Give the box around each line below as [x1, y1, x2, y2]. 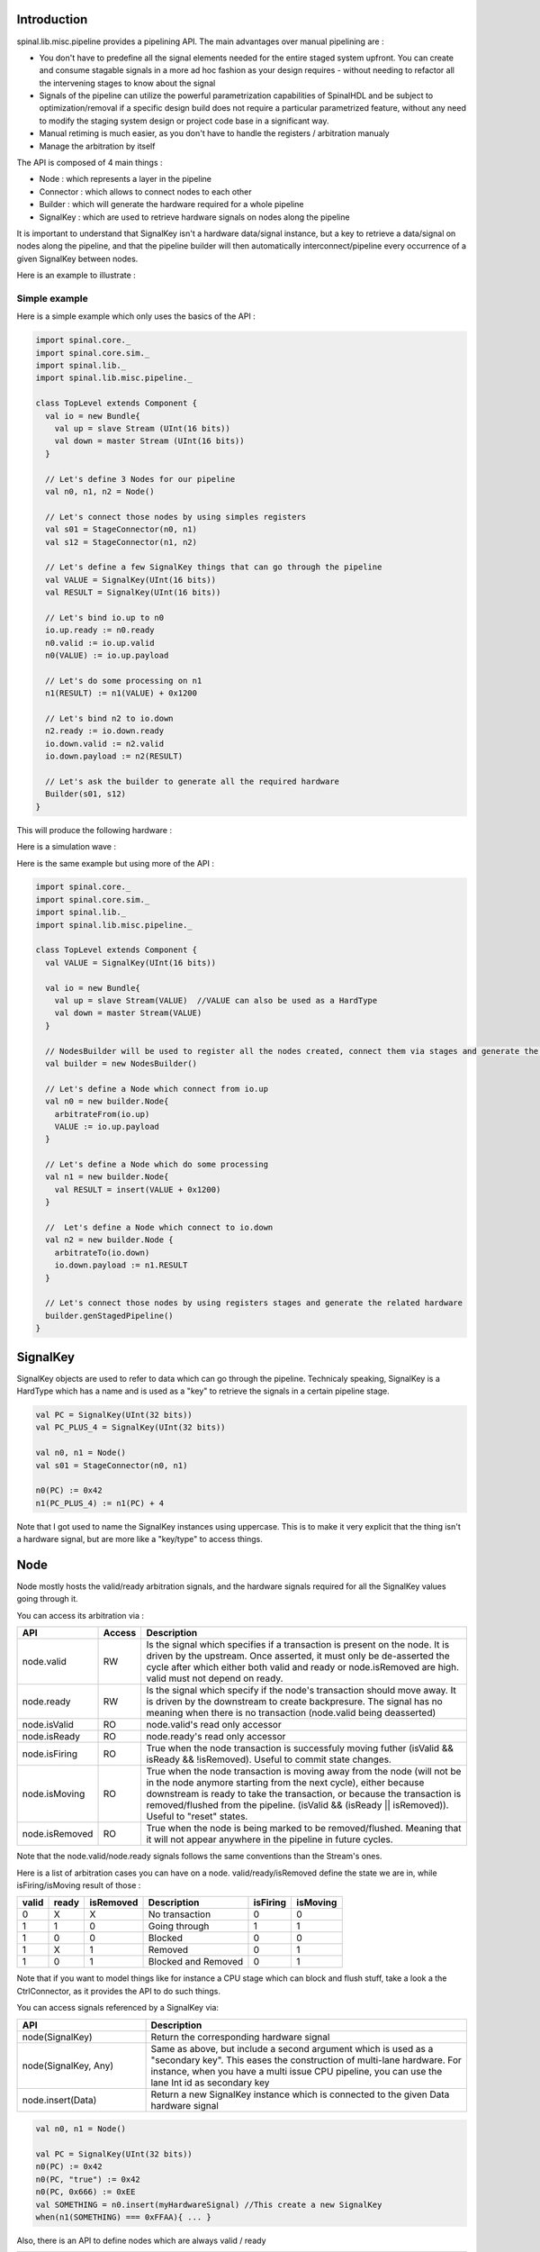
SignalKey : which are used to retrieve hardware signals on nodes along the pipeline [39, 212, 350, 222]
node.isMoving [22, 1788, 85, 1801]
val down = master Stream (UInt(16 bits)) [54, 436, 245, 446]
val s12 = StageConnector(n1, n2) [45, 537, 198, 547]
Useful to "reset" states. [146, 1811, 248, 1823]
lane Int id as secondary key [150, 2076, 270, 2089]
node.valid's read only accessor [146, 1719, 283, 1731]
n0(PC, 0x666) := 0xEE [35, 2187, 136, 2197]
